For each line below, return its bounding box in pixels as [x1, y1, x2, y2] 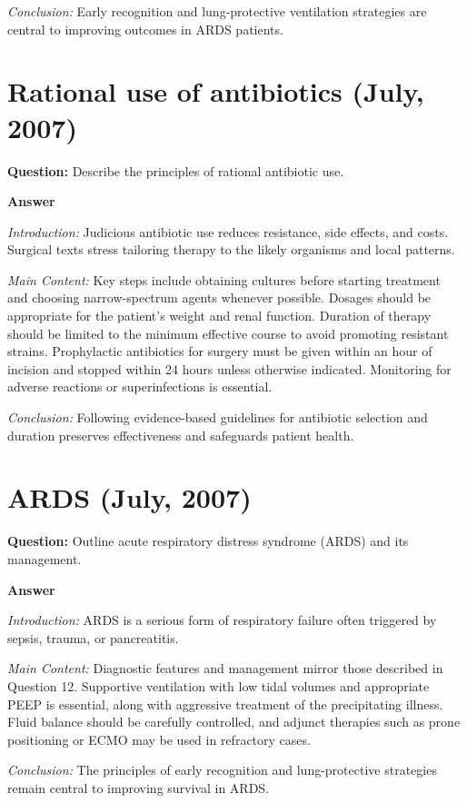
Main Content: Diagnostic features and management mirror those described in [7, 659, 443, 678]
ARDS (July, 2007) [7, 479, 252, 516]
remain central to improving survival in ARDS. [7, 778, 270, 797]
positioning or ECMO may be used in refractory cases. [7, 729, 311, 748]
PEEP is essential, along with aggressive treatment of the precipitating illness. [7, 694, 443, 713]
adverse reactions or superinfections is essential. [7, 377, 273, 396]
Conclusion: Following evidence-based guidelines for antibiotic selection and [7, 408, 428, 427]
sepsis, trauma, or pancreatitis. [7, 628, 179, 647]
